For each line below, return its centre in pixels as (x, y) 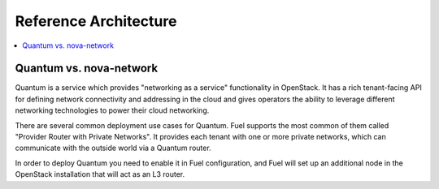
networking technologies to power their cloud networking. (112, 110)
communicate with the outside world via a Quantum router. (113, 148)
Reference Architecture (96, 21)
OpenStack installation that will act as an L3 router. (100, 174)
